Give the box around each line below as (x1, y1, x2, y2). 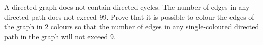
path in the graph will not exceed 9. (4, 31, 116, 41)
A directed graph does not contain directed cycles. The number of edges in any (4, 2, 250, 12)
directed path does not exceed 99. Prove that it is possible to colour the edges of (4, 11, 254, 22)
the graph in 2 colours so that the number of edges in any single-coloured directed (4, 21, 259, 32)
